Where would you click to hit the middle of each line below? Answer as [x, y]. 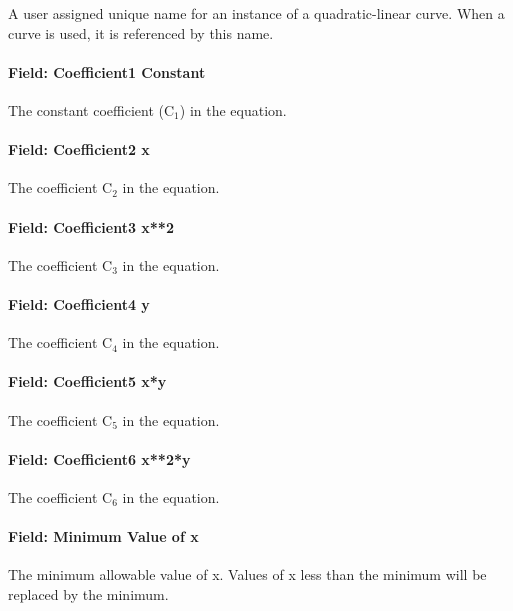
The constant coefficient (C [91, 109]
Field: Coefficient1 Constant [107, 71]
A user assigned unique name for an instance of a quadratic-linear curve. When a [256, 13]
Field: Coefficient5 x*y [87, 381]
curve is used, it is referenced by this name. [141, 32]
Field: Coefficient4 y [79, 303]
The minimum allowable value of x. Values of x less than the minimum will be [247, 574]
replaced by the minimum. [88, 593]
